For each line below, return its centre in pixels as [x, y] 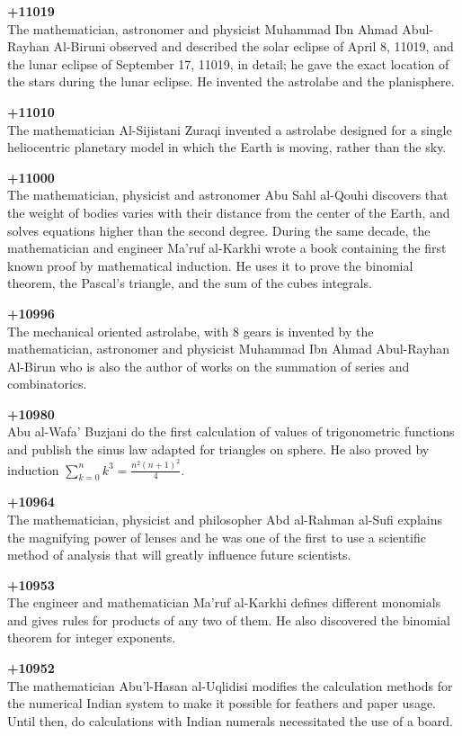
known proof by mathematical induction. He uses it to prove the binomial [210, 265]
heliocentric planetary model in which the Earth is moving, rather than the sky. [227, 147]
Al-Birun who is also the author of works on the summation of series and [209, 366]
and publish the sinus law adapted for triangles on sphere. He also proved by [218, 449]
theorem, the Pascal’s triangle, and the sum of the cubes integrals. [190, 283]
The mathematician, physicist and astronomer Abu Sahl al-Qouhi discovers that [228, 195]
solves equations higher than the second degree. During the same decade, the [219, 230]
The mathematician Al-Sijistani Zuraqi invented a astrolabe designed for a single [230, 129]
